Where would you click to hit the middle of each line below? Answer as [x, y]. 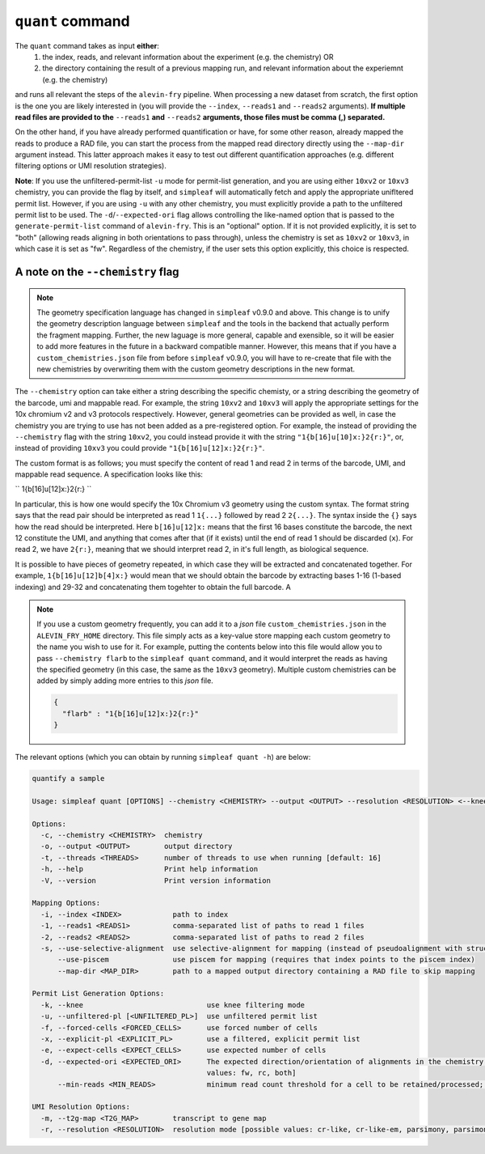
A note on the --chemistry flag [97, 272]
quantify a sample [68, 779]
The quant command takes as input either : [87, 45]
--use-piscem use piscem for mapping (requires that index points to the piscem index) [267, 960]
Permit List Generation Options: [98, 994]
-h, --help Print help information [150, 869]
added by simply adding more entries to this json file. [125, 681]
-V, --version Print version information [156, 880]
